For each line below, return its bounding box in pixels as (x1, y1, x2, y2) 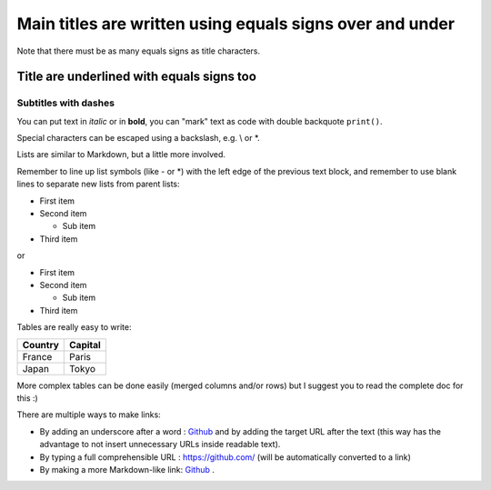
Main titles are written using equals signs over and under (16, 14, 455, 34)
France (22, 350, 53, 363)
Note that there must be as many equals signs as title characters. (16, 45, 261, 56)
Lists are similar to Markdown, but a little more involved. (16, 149, 226, 160)
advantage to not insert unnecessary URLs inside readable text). (39, 439, 281, 450)
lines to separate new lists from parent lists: (16, 178, 181, 190)
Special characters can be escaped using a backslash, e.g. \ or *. (16, 133, 261, 144)
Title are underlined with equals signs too (16, 69, 256, 85)
